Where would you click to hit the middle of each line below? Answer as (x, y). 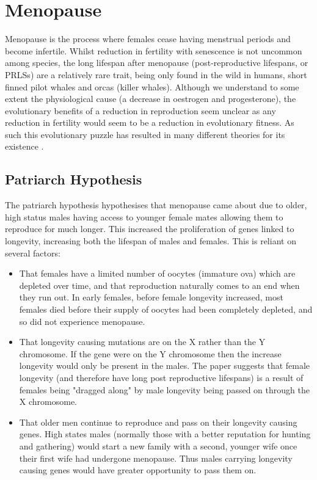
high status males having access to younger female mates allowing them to (144, 216)
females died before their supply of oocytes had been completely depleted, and (166, 309)
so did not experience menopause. (82, 321)
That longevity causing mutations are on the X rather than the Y (142, 342)
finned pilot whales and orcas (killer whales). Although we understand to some (152, 86)
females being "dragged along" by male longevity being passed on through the (164, 389)
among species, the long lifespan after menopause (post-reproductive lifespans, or (157, 63)
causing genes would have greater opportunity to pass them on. (138, 470)
